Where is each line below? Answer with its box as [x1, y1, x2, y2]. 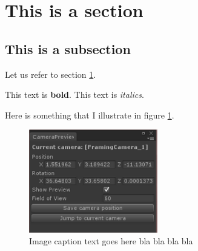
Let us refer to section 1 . [5, 67, 96, 80]
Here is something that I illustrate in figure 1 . [5, 108, 174, 121]
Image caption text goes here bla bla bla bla [29, 235, 193, 247]
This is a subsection [5, 39, 131, 58]
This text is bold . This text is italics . [5, 88, 144, 101]
